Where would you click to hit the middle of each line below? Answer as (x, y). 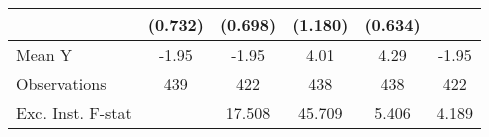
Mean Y (44, 54)
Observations (61, 83)
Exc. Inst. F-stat (74, 112)
